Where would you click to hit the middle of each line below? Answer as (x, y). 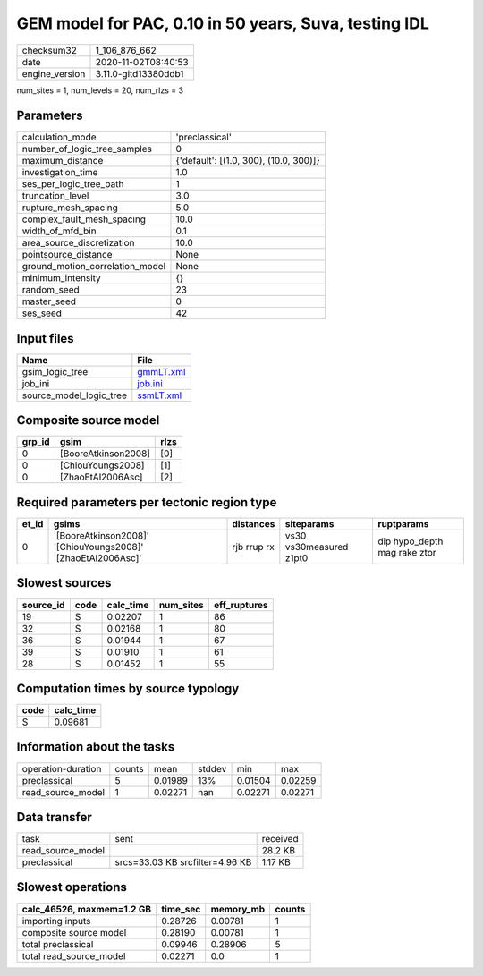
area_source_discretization (78, 243)
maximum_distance (63, 161)
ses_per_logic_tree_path (73, 184)
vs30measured (317, 547)
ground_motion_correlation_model (94, 267)
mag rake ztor (407, 552)
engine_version (54, 73)
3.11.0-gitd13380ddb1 (140, 73)
